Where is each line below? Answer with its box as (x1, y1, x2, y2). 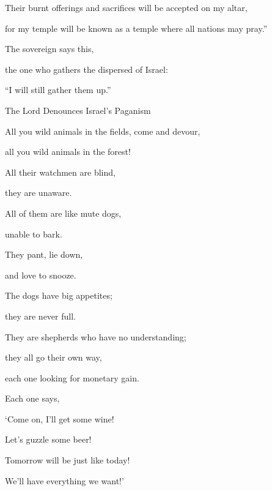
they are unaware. (5, 186, 72, 199)
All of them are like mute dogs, (5, 206, 122, 219)
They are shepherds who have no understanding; (5, 330, 186, 343)
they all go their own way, (5, 351, 102, 364)
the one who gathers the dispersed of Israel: (5, 62, 168, 75)
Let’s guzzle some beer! (5, 433, 92, 446)
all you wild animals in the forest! (5, 145, 131, 158)
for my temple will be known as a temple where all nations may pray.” (5, 21, 268, 34)
